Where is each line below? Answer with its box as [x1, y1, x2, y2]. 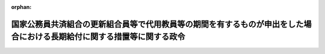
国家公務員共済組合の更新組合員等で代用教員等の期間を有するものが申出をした [11, 19, 304, 29]
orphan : [11, 4, 32, 10]
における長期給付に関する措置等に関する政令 [19, 32, 185, 42]
